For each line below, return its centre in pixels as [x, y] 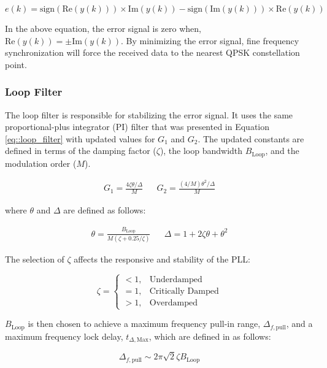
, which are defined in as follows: [210, 336]
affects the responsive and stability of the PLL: [162, 259]
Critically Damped [184, 291]
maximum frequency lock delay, [64, 336]
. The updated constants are [251, 138]
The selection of [35, 259]
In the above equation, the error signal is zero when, [103, 28]
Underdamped [176, 279]
